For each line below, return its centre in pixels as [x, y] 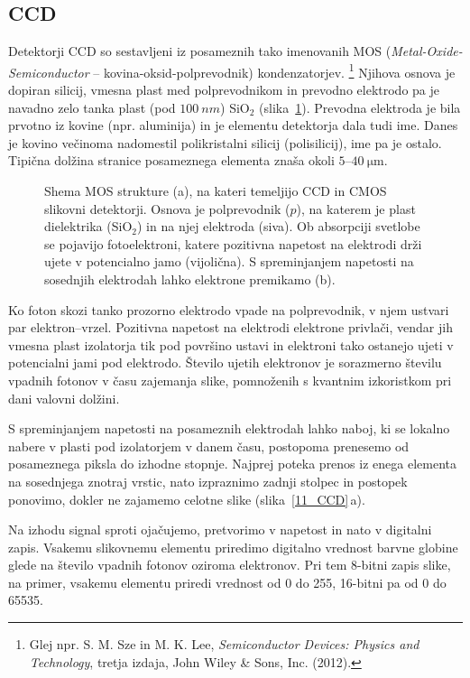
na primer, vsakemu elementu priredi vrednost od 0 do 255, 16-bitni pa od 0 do [227, 582]
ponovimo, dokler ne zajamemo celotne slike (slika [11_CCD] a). [187, 499]
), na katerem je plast [356, 208]
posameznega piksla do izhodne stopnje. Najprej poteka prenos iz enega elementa [232, 464]
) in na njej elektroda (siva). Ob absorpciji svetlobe [278, 226]
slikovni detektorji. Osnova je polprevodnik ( [167, 208]
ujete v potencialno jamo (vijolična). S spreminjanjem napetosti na [229, 261]
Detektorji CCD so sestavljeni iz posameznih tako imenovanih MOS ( [200, 51]
